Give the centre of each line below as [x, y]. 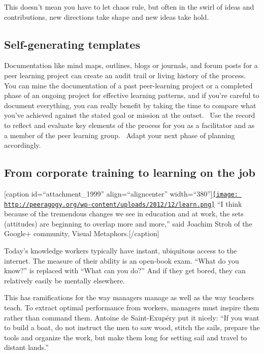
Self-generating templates [72, 44]
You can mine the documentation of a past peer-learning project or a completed [128, 85]
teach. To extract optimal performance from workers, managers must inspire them [132, 307]
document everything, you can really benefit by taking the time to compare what [130, 105]
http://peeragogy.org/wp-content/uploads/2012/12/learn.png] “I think [123, 203]
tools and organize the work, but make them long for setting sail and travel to [126, 337]
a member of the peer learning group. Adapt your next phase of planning [120, 135]
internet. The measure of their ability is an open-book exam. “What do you [122, 260]
